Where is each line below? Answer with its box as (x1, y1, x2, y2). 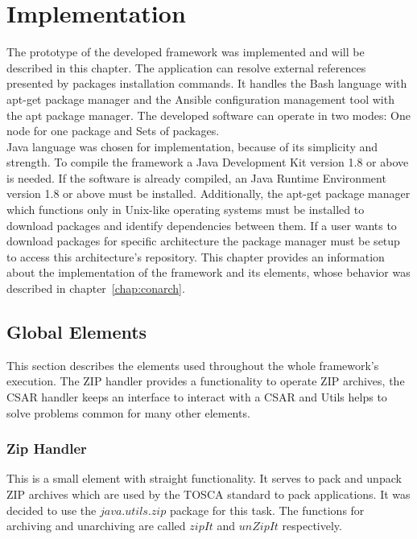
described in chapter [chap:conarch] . (6, 280, 185, 297)
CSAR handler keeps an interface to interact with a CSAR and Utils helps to (6, 389, 387, 405)
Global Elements (6, 319, 147, 344)
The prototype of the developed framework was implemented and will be (6, 43, 365, 60)
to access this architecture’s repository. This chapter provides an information (6, 248, 385, 265)
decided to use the (6, 501, 97, 518)
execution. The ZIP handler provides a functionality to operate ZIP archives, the (6, 372, 405, 389)
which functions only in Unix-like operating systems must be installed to (6, 201, 365, 218)
